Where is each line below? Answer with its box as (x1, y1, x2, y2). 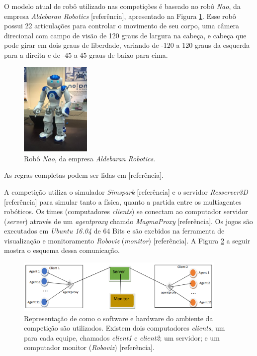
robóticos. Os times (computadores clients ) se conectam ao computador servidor (4, 206, 248, 217)
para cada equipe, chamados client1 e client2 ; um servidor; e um (24, 332, 220, 343)
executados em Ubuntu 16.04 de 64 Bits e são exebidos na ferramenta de (4, 226, 225, 236)
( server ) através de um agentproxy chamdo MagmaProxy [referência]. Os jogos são (4, 216, 253, 226)
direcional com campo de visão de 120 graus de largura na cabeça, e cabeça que (4, 30, 247, 40)
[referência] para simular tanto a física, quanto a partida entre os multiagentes (4, 196, 242, 207)
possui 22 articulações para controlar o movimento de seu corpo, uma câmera (4, 20, 240, 31)
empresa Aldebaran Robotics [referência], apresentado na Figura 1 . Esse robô (4, 10, 236, 21)
